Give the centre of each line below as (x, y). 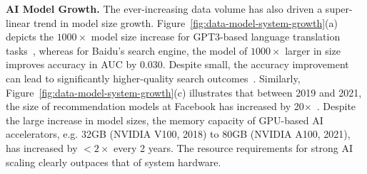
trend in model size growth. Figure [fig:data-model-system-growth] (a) (185, 22)
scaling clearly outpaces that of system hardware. (114, 162)
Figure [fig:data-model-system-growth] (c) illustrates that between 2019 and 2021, (184, 92)
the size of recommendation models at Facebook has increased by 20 (155, 106)
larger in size (313, 50)
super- (339, 9)
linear (18, 22)
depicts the (30, 37)
